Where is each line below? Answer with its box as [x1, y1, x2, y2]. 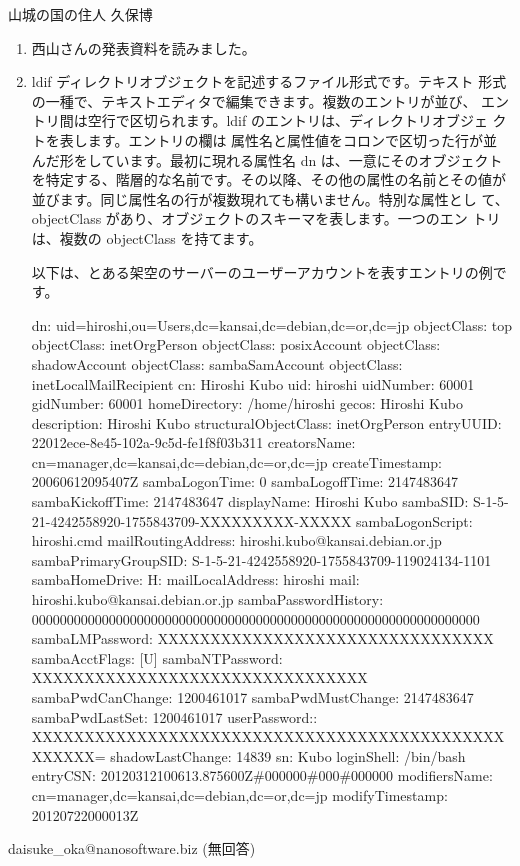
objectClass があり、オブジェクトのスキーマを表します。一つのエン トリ [31, 208, 501, 229]
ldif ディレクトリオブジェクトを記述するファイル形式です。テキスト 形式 [31, 71, 507, 92]
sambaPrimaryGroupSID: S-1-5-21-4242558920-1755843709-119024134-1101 [31, 549, 492, 570]
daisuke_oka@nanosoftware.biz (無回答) [8, 838, 256, 859]
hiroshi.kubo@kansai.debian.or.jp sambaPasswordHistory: [31, 589, 384, 610]
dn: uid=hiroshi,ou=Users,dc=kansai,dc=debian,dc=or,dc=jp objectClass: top [31, 314, 512, 335]
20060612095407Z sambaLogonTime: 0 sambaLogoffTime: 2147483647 [31, 471, 459, 492]
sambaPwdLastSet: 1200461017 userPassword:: [31, 706, 318, 727]
